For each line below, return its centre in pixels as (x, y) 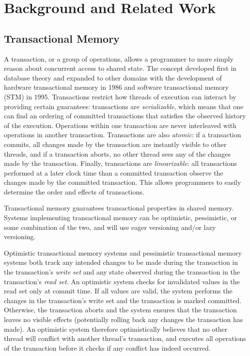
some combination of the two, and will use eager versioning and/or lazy (110, 227)
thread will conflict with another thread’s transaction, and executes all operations (125, 338)
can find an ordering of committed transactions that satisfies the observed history (125, 116)
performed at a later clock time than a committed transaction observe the (114, 172)
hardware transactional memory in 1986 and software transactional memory (117, 87)
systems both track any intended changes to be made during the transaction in (121, 262)
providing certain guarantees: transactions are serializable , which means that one (124, 106)
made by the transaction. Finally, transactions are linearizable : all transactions (120, 163)
